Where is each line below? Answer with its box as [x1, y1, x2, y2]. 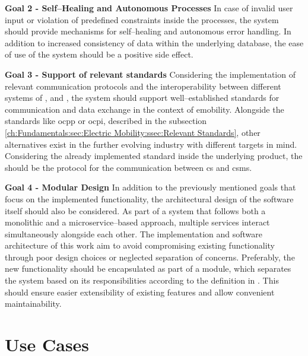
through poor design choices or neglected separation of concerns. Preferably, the [5, 250, 295, 263]
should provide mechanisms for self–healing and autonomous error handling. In [5, 25, 291, 37]
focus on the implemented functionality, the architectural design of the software [5, 192, 294, 205]
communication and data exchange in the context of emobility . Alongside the [5, 103, 284, 115]
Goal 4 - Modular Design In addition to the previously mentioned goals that [5, 181, 296, 193]
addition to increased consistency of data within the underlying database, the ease [5, 36, 304, 49]
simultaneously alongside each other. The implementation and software [5, 227, 262, 240]
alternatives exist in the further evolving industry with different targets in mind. [5, 138, 297, 150]
